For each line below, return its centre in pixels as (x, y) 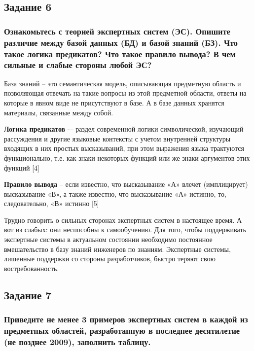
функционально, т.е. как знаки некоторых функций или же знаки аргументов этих (127, 158)
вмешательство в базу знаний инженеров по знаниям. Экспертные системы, (117, 249)
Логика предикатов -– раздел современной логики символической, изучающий (124, 129)
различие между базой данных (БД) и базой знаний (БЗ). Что (121, 42)
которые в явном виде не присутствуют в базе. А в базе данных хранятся (114, 102)
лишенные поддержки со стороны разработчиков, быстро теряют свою (110, 259)
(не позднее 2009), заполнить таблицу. (77, 342)
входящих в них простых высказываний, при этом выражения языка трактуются (124, 148)
